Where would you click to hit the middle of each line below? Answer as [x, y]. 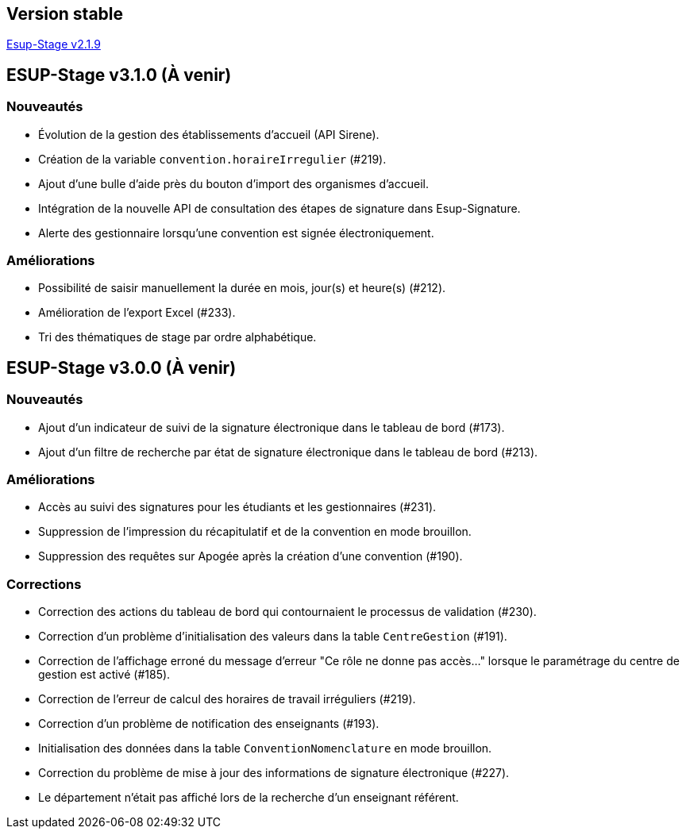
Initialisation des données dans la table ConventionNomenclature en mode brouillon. [265, 748]
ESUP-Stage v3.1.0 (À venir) [119, 75]
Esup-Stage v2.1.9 [54, 44]
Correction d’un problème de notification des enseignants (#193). [209, 724]
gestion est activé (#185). [104, 675]
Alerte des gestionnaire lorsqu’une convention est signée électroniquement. [236, 233]
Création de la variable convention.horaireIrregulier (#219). [212, 159]
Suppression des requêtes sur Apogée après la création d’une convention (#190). [251, 556]
